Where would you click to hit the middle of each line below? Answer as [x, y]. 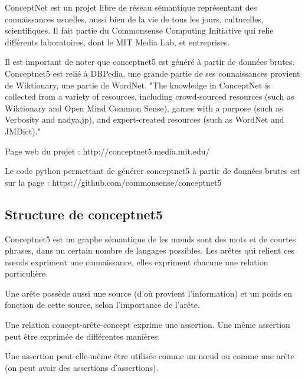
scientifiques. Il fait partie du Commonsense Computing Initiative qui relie [139, 30]
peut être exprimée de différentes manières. [83, 336]
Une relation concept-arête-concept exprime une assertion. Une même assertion [147, 325]
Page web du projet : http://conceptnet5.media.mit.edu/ [107, 151]
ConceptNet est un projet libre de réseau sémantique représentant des [131, 7]
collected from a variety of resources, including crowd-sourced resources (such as [150, 96]
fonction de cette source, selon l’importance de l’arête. [102, 305]
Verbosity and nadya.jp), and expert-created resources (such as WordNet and [145, 119]
